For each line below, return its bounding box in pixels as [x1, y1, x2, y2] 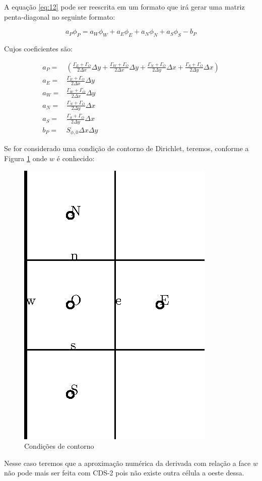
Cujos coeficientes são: [4, 43, 73, 53]
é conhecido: [56, 153, 95, 163]
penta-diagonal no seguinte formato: [4, 11, 115, 22]
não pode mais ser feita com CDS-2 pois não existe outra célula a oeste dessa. [4, 467, 244, 478]
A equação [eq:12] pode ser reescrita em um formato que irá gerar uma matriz [4, 2, 245, 12]
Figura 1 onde [4, 153, 47, 163]
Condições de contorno [24, 441, 94, 451]
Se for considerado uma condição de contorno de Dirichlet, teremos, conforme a [4, 143, 249, 154]
